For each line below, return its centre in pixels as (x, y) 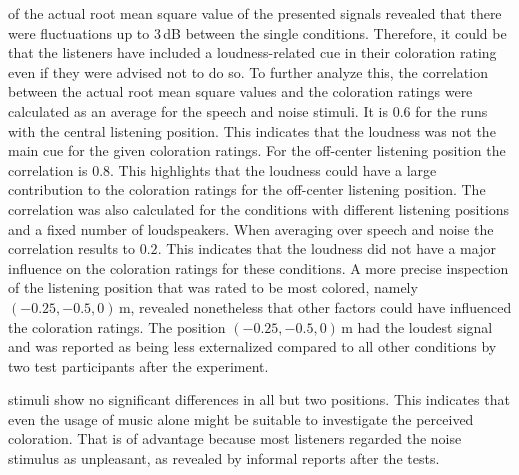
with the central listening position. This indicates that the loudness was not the (252, 130)
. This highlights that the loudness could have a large (273, 169)
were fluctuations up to (79, 32)
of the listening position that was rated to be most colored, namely (213, 287)
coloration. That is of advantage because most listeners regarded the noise (235, 438)
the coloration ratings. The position (117, 326)
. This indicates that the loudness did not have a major (326, 248)
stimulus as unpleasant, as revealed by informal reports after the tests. (224, 458)
